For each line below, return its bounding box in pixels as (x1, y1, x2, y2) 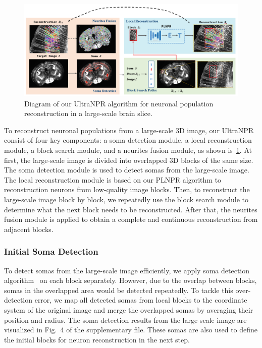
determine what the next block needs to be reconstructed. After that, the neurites (4, 204, 257, 214)
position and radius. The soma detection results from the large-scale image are (4, 314, 247, 325)
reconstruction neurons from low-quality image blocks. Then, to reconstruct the (4, 184, 250, 195)
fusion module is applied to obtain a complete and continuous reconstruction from (4, 214, 258, 224)
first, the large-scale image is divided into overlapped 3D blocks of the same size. (4, 154, 253, 165)
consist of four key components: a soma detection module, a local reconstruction (4, 135, 252, 145)
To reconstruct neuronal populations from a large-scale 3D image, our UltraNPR (4, 125, 254, 135)
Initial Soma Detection (4, 245, 98, 258)
